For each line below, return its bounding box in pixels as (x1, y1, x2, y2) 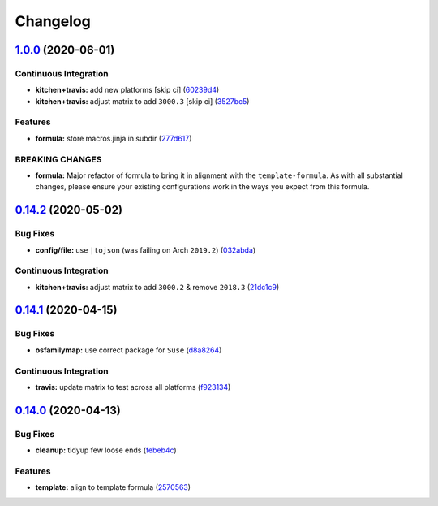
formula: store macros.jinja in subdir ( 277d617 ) (35, 133, 192, 143)
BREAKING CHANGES (15, 154, 102, 165)
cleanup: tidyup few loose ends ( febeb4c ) (35, 445, 178, 455)
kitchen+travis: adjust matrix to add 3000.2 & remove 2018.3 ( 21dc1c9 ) (35, 282, 280, 292)
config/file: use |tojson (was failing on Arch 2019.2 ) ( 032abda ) (35, 244, 256, 255)
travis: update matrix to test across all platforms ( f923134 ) (35, 382, 231, 391)
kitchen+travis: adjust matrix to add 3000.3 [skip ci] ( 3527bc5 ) (35, 96, 250, 106)
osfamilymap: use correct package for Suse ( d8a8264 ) (35, 345, 222, 355)
